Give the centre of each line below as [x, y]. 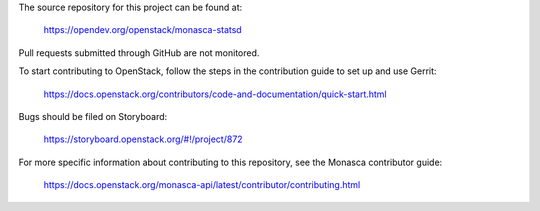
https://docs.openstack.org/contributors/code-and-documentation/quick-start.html [215, 94]
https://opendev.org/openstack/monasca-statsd [142, 30]
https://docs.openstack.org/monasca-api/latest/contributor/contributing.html [202, 185]
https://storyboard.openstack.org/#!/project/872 [143, 139]
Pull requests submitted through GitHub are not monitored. [139, 52]
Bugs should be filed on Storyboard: [93, 116]
